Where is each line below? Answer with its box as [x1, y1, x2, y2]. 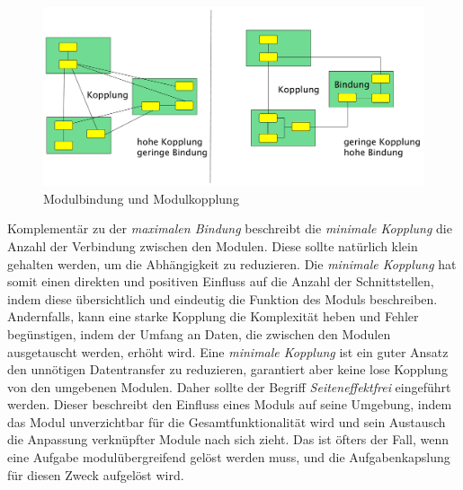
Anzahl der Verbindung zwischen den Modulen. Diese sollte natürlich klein [7, 236, 418, 255]
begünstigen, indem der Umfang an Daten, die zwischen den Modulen [7, 324, 391, 343]
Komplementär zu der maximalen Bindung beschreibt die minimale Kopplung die [7, 219, 452, 238]
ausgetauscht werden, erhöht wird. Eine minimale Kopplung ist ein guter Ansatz [7, 342, 449, 361]
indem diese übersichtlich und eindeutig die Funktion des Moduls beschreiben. [7, 289, 438, 308]
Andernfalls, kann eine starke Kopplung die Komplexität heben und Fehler [7, 307, 419, 326]
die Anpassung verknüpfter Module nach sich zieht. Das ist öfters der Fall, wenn [7, 430, 450, 449]
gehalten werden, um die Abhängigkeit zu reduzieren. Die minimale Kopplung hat [7, 254, 457, 273]
